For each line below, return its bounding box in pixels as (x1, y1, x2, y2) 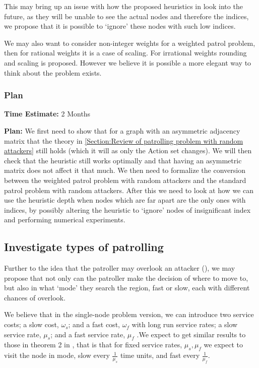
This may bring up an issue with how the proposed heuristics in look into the (4, 1, 243, 11)
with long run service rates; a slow (132, 319, 238, 330)
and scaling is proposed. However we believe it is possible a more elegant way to (4, 57, 251, 68)
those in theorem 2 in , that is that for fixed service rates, (4, 339, 182, 350)
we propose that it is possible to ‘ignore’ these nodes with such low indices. (4, 21, 236, 31)
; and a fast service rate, (50, 329, 125, 339)
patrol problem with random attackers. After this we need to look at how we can (4, 185, 253, 195)
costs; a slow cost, (4, 319, 59, 330)
